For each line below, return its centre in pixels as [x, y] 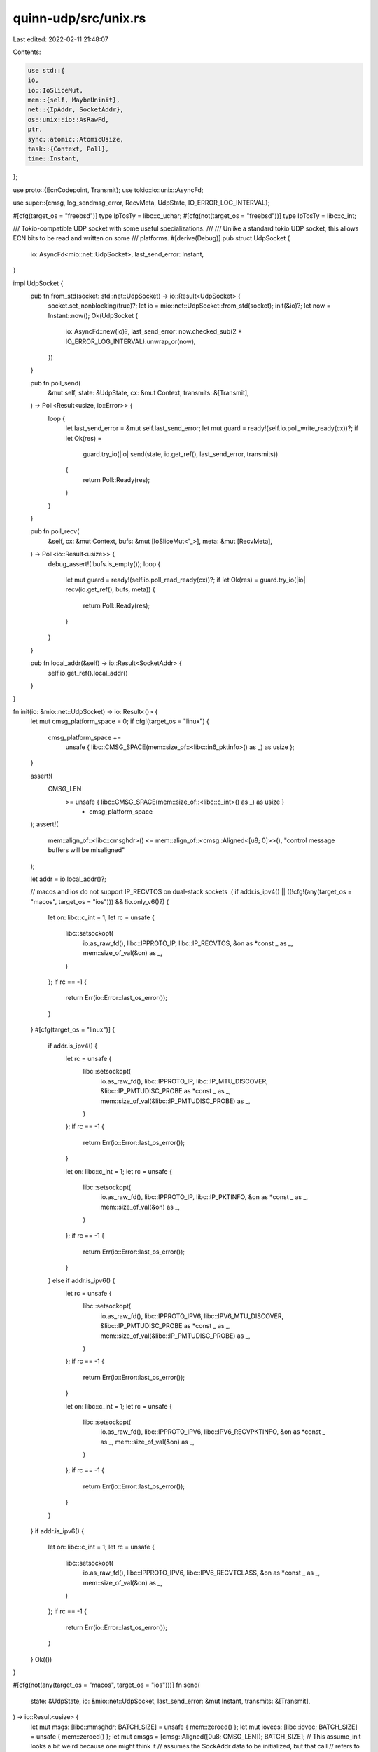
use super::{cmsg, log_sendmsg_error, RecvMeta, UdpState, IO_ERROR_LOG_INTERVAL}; [141, 203]
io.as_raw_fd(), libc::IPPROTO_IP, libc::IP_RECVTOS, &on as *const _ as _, [188, 943]
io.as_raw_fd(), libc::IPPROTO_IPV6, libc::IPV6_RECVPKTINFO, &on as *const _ [213, 1432]
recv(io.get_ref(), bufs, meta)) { [110, 589]
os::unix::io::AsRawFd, [69, 119]
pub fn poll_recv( [55, 531]
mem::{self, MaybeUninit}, [74, 100]
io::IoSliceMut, [56, 90]
